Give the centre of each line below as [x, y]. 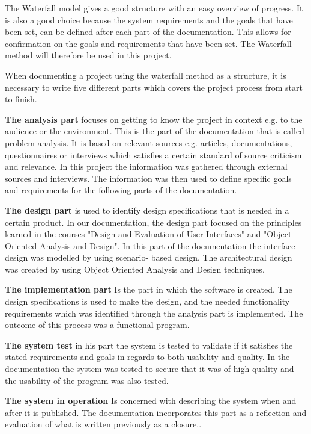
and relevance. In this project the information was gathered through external [146, 166]
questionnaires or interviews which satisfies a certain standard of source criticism [153, 154]
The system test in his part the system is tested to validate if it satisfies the [149, 345]
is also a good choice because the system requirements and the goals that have [149, 20]
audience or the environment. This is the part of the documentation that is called [155, 131]
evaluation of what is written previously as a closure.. [103, 424]
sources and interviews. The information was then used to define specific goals [148, 178]
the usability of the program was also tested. [87, 380]
